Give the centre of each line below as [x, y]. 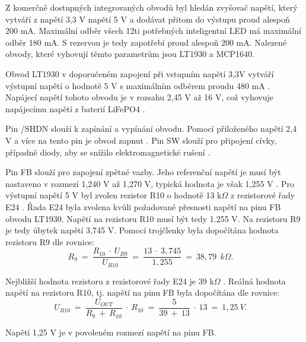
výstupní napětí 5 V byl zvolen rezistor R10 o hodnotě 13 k [114, 195]
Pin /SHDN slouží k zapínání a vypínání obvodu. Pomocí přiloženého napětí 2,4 [151, 129]
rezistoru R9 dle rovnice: [50, 241]
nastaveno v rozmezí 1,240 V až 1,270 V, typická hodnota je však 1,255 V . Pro [150, 183]
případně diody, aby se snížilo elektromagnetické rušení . [108, 152]
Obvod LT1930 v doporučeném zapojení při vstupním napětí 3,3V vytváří [140, 73]
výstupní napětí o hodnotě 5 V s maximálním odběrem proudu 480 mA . [138, 85]
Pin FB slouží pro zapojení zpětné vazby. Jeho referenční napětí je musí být [143, 172]
